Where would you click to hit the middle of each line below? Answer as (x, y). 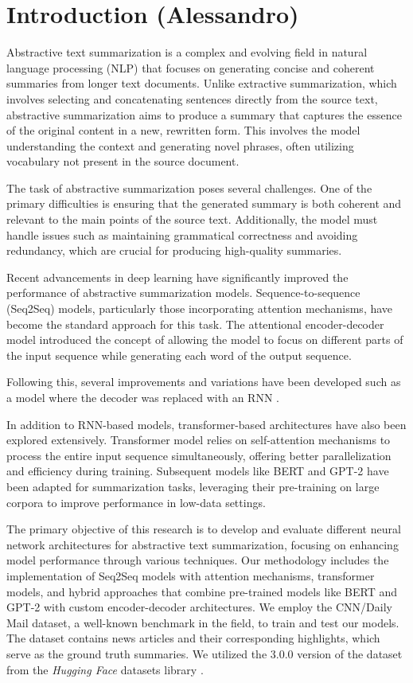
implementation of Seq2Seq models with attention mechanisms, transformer (191, 575)
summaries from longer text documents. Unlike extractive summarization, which (202, 83)
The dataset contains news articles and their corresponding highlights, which (193, 638)
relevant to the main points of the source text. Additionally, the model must (192, 219)
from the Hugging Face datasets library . (105, 669)
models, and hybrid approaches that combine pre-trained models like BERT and (202, 591)
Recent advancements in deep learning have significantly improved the (177, 277)
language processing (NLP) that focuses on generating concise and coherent (191, 67)
